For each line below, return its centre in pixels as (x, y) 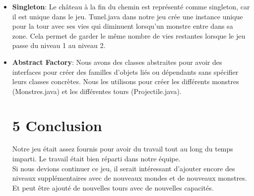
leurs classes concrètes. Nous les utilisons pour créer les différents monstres (126, 81)
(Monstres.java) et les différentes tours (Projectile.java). (97, 91)
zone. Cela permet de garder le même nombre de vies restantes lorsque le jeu (129, 35)
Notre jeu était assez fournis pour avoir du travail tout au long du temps (123, 149)
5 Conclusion (57, 125)
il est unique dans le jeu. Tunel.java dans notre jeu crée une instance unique (127, 16)
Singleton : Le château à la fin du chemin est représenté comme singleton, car (131, 6)
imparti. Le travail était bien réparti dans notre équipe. (96, 159)
